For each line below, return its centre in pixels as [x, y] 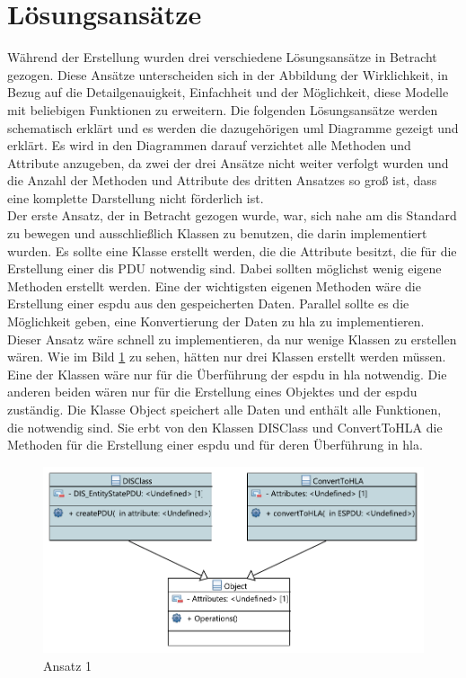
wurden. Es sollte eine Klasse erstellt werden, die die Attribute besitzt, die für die [232, 250]
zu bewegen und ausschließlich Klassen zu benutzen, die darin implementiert [217, 233]
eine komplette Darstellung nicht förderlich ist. [136, 197]
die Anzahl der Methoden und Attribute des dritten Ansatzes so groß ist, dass [222, 180]
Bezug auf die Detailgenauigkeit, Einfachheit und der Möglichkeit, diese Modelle [228, 92]
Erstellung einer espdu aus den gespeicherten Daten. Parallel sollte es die [208, 303]
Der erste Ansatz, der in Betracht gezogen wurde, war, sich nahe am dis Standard [232, 215]
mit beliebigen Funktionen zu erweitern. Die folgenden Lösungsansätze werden [223, 109]
